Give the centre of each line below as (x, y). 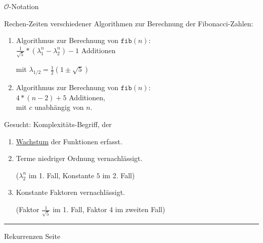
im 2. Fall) (119, 175)
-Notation (24, 6)
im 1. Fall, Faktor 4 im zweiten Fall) (109, 209)
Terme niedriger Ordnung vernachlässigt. (79, 158)
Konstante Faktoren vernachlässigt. (70, 192)
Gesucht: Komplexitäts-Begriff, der (58, 124)
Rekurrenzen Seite (32, 236)
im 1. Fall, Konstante (61, 175)
